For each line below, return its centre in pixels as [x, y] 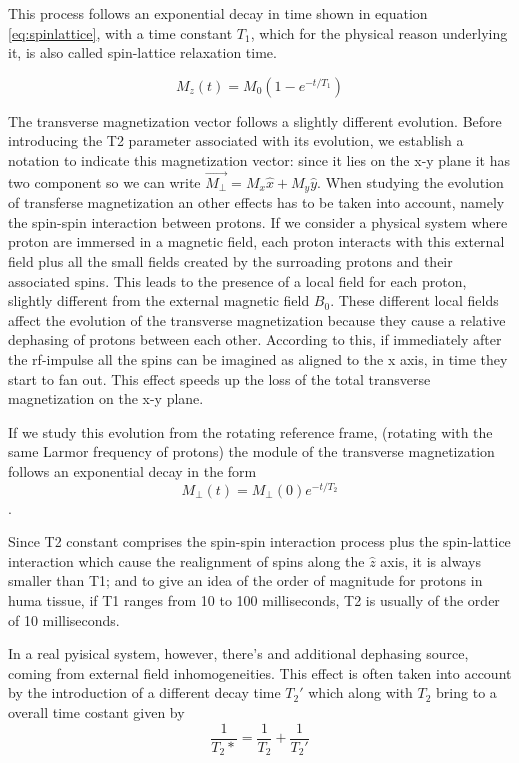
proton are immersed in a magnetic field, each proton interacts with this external [256, 241]
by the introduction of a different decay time [144, 692]
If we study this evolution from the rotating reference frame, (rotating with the [250, 431]
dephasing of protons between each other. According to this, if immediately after [255, 339]
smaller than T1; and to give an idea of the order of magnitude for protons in [245, 580]
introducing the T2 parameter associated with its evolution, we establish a [236, 140]
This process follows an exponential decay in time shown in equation [218, 13]
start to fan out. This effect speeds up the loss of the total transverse [219, 378]
